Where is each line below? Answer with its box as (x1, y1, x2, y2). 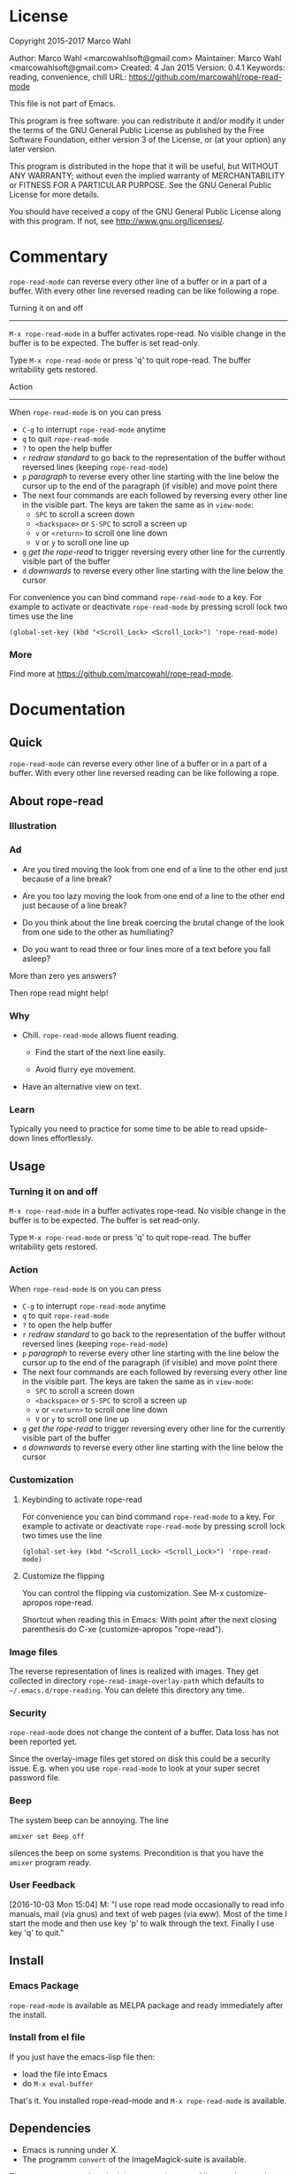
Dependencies (9, 2121, 91, 2136)
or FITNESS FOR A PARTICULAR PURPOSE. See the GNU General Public (9, 179, 272, 190)
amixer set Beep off (9, 1832, 86, 1841)
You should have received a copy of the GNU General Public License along (9, 206, 281, 216)
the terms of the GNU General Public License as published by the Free (9, 124, 265, 135)
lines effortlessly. (31, 1133, 95, 1144)
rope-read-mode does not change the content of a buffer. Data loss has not (9, 1727, 279, 1738)
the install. (9, 2009, 47, 2020)
